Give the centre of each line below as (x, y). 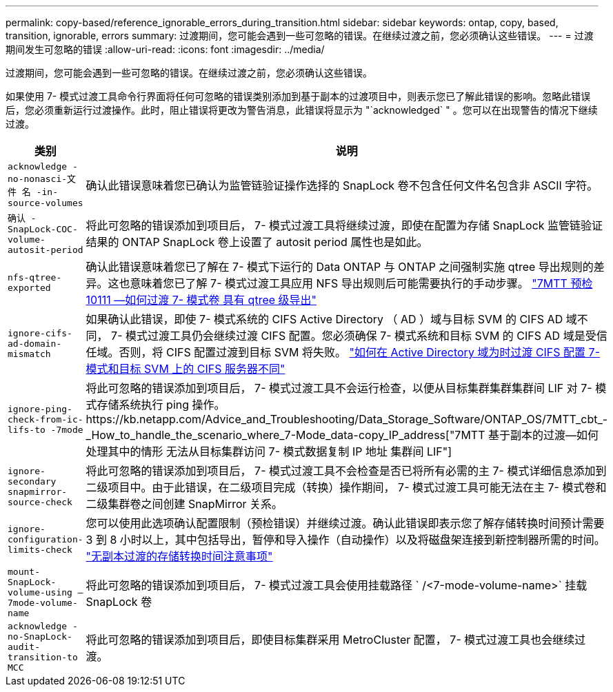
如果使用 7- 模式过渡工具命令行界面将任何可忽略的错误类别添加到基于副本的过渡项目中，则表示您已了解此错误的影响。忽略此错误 (298, 96)
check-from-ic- (46, 419)
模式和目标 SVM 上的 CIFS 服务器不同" (185, 369)
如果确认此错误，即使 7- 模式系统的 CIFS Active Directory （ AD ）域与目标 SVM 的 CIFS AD (324, 319)
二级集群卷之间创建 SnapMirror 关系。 (184, 504)
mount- (24, 572)
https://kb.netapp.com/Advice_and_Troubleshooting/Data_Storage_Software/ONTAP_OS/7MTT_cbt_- (347, 419)
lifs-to (27, 429)
